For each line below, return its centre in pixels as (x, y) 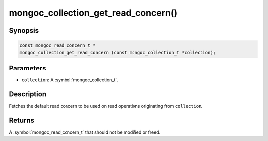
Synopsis (24, 31)
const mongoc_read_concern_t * (58, 45)
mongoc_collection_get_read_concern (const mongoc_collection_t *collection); (118, 52)
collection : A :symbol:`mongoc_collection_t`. (70, 80)
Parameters (28, 68)
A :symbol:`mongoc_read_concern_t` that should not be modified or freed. (85, 132)
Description (28, 94)
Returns (22, 120)
